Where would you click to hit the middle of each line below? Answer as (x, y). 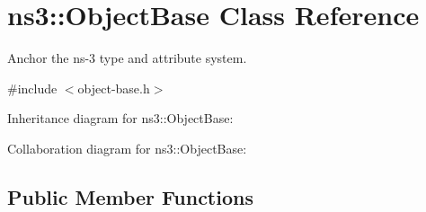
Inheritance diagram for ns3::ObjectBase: (120, 118)
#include (32, 88)
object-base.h (114, 88)
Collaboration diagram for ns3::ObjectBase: (127, 148)
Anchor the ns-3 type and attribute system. (127, 58)
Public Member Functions (130, 196)
